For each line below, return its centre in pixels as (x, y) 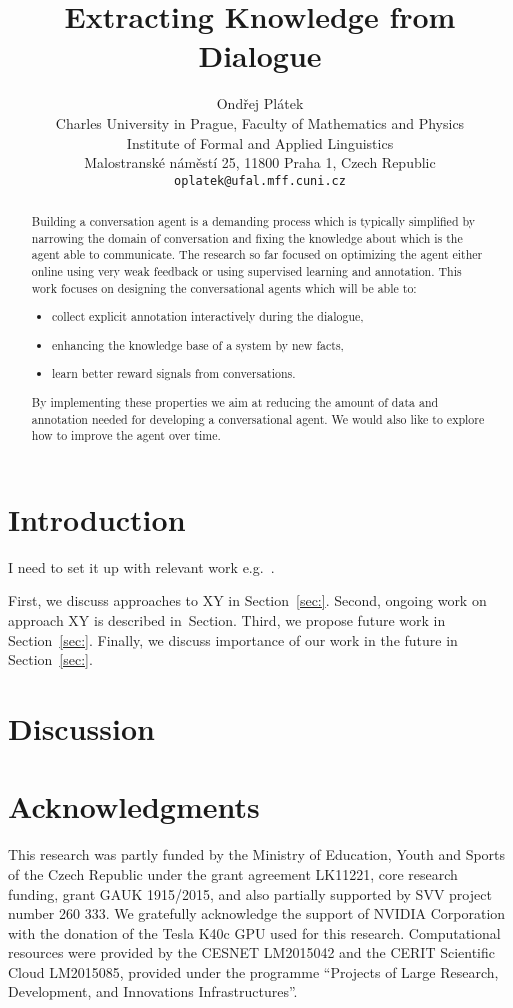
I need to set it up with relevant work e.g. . (141, 566)
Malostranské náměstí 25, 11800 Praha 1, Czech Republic (260, 162)
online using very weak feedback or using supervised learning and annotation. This (246, 271)
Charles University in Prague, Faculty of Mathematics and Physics (260, 122)
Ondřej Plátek (260, 103)
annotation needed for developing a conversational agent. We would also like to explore (258, 418)
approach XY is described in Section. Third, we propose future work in (227, 620)
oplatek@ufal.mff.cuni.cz (260, 180)
